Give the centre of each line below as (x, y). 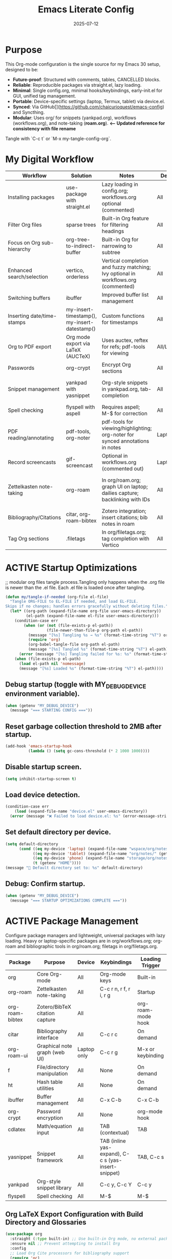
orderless (77, 277)
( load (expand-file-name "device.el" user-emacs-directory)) (81, 812)
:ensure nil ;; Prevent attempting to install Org (65, 1244)
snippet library (54, 1188)
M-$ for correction (124, 413)
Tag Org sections (28, 539)
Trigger (151, 965)
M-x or (146, 1049)
